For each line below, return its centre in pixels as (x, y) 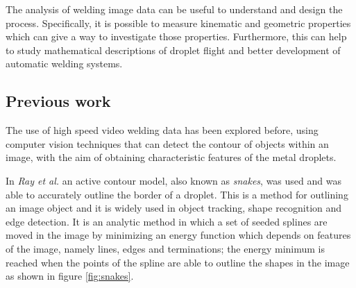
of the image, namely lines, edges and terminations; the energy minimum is (166, 248)
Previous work (58, 101)
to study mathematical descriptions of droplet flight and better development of (173, 50)
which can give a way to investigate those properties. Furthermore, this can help (176, 36)
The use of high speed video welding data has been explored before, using (162, 130)
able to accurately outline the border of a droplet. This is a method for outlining (177, 194)
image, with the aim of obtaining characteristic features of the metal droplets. (171, 157)
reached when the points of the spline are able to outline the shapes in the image (178, 262)
